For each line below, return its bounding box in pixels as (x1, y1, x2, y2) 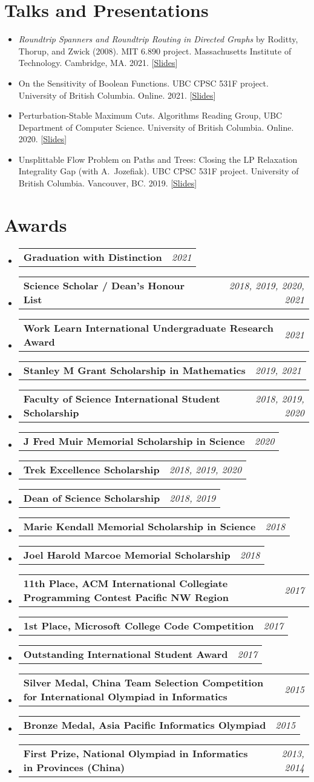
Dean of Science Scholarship (23, 490, 160, 505)
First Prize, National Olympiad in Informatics (23, 746, 248, 760)
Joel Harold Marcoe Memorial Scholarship (23, 547, 231, 562)
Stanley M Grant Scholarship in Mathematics (23, 363, 246, 377)
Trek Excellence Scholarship (23, 462, 160, 476)
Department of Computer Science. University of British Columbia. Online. (18, 120, 294, 133)
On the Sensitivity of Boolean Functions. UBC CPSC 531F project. (18, 76, 269, 89)
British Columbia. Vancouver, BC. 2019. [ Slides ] (18, 177, 197, 189)
